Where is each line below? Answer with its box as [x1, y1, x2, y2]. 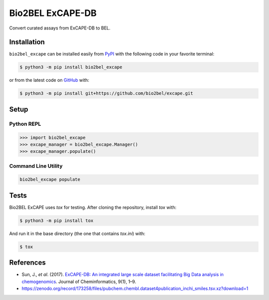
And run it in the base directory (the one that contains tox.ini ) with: [9, 230, 145, 237]
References [9, 259, 46, 267]
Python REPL [9, 120, 41, 127]
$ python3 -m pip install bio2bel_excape [19, 64, 123, 70]
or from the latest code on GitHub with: [9, 77, 90, 83]
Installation [9, 38, 45, 46]
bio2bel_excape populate [19, 177, 81, 182]
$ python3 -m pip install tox [19, 218, 94, 223]
